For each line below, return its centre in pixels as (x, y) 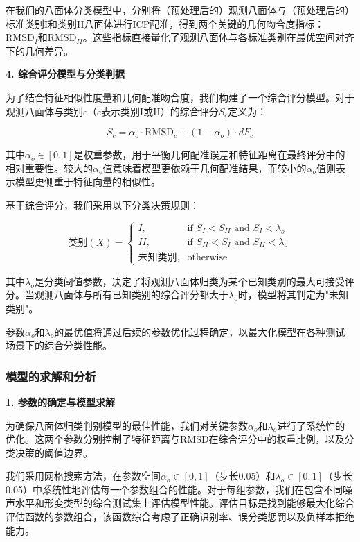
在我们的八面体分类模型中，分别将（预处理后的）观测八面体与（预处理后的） (180, 10)
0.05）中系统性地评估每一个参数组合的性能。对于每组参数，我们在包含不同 (174, 489)
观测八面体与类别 (44, 111)
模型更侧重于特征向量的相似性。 (88, 181)
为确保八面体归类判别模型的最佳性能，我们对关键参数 (127, 425)
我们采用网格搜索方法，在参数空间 (83, 476)
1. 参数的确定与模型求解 (60, 401)
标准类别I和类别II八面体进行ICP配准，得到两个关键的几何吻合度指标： (165, 23)
